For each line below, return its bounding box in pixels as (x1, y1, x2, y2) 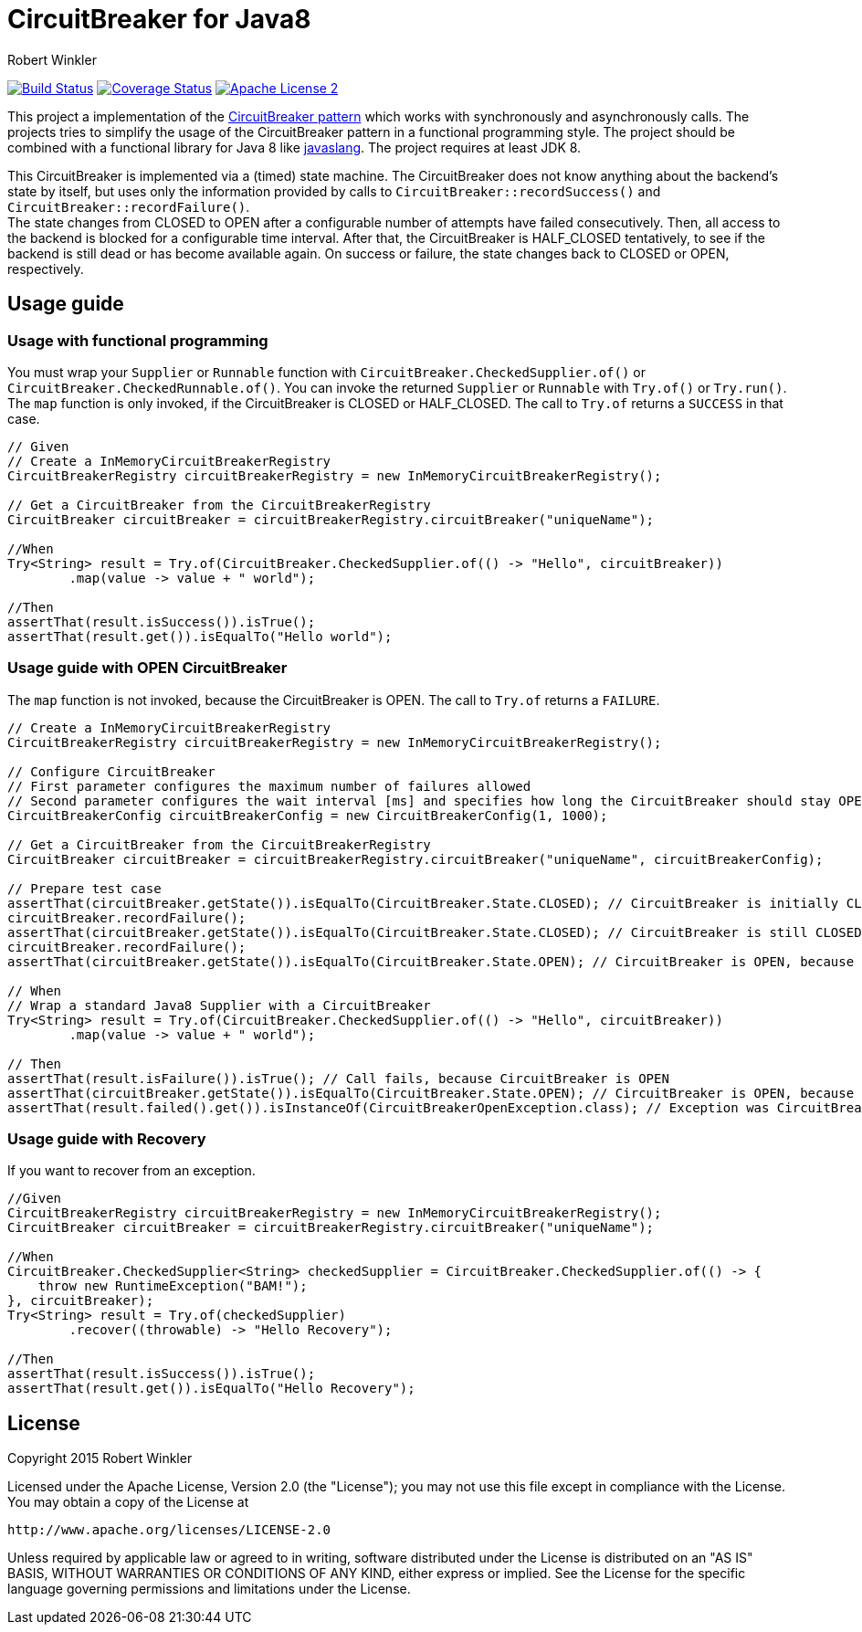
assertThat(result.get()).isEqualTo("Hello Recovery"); (7, 1381, 415, 1396)
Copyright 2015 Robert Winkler (7, 1450, 193, 1467)
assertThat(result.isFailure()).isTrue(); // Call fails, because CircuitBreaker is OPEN (7, 1070, 669, 1086)
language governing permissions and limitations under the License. (7, 1581, 411, 1597)
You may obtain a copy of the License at (7, 1494, 249, 1511)
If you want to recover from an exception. (7, 1163, 256, 1179)
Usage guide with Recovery (7, 1130, 206, 1149)
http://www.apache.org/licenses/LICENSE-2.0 (7, 1522, 331, 1538)
